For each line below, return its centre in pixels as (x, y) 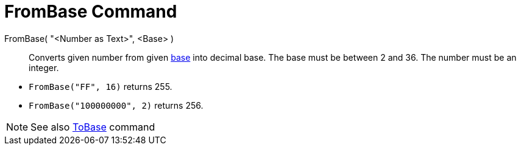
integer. (44, 67)
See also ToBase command (93, 127)
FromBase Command (91, 12)
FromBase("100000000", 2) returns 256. (116, 105)
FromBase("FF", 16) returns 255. (101, 86)
